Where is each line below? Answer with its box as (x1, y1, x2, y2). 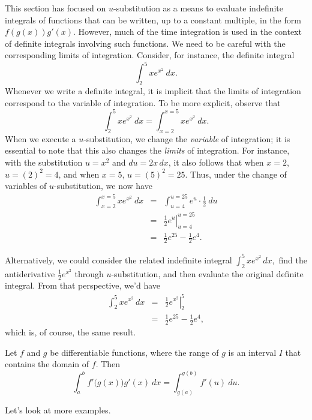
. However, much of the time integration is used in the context (73, 25, 302, 38)
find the (278, 253, 307, 266)
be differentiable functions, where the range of (50, 346, 219, 358)
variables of (5, 179, 47, 192)
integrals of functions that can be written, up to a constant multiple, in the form (5, 13, 301, 26)
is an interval (228, 346, 277, 358)
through (74, 267, 104, 280)
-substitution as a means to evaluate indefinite (113, 2, 284, 14)
